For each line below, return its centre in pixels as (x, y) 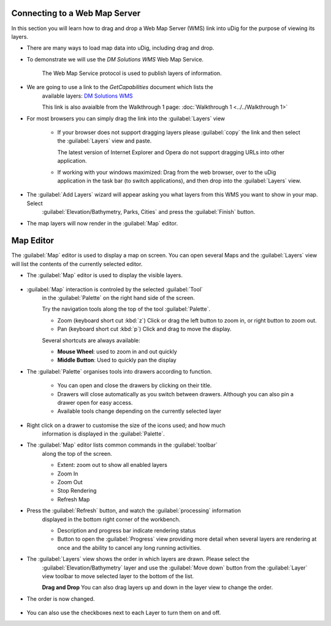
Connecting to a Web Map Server (76, 13)
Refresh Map (74, 499)
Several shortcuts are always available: (91, 340)
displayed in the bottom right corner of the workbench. (111, 519)
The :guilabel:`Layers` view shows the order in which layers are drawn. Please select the (138, 559)
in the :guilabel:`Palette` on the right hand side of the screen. (119, 298)
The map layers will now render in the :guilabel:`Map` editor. (102, 223)
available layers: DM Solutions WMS (87, 96)
